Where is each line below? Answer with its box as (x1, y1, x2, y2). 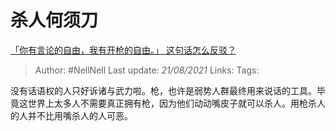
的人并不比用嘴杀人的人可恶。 (10, 109, 133, 121)
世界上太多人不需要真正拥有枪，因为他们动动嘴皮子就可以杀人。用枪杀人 (27, 97, 326, 109)
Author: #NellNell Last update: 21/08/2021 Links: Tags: (34, 64, 260, 76)
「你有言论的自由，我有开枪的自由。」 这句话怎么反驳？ (10, 44, 237, 56)
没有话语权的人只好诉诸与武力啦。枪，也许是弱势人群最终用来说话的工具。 (10, 84, 317, 96)
